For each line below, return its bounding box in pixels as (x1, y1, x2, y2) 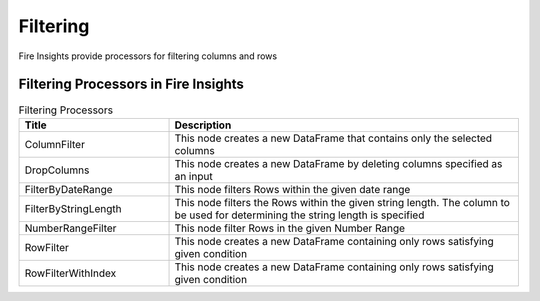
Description (174, 118, 232, 132)
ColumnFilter (24, 137, 85, 151)
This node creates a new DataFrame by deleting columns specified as (174, 156, 503, 170)
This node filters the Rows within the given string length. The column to (174, 195, 510, 209)
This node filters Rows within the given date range (174, 182, 411, 196)
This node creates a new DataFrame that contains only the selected (174, 131, 493, 145)
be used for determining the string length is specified (174, 208, 425, 222)
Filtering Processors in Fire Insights (18, 76, 245, 93)
